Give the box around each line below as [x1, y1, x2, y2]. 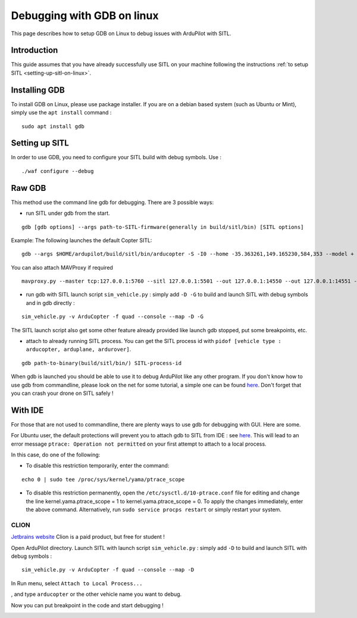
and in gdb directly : [26, 299, 75, 307]
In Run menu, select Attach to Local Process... [11, 579, 143, 587]
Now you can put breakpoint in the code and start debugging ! [11, 601, 164, 608]
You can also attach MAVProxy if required [11, 264, 113, 271]
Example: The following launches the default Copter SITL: [11, 236, 152, 244]
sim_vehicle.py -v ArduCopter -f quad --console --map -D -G [21, 313, 203, 320]
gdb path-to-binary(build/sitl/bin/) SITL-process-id [21, 360, 181, 366]
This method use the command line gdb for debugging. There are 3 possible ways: [11, 199, 214, 206]
